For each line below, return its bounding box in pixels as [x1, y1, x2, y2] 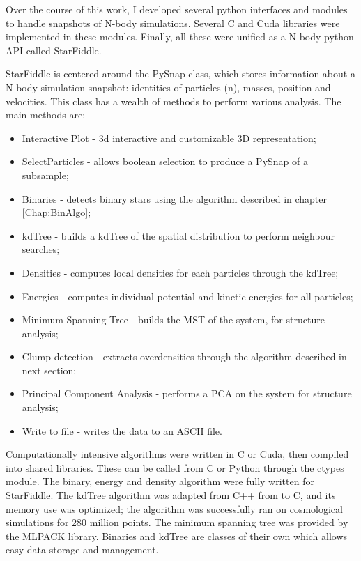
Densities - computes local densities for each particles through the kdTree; [22, 265, 339, 279]
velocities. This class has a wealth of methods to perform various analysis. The [6, 93, 341, 108]
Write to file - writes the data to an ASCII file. [22, 423, 222, 438]
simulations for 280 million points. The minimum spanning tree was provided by [6, 515, 348, 530]
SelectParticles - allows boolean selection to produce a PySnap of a [22, 154, 308, 169]
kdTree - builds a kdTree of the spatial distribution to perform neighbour [22, 228, 335, 243]
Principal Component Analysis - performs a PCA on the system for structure [22, 386, 352, 401]
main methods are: [6, 107, 86, 122]
